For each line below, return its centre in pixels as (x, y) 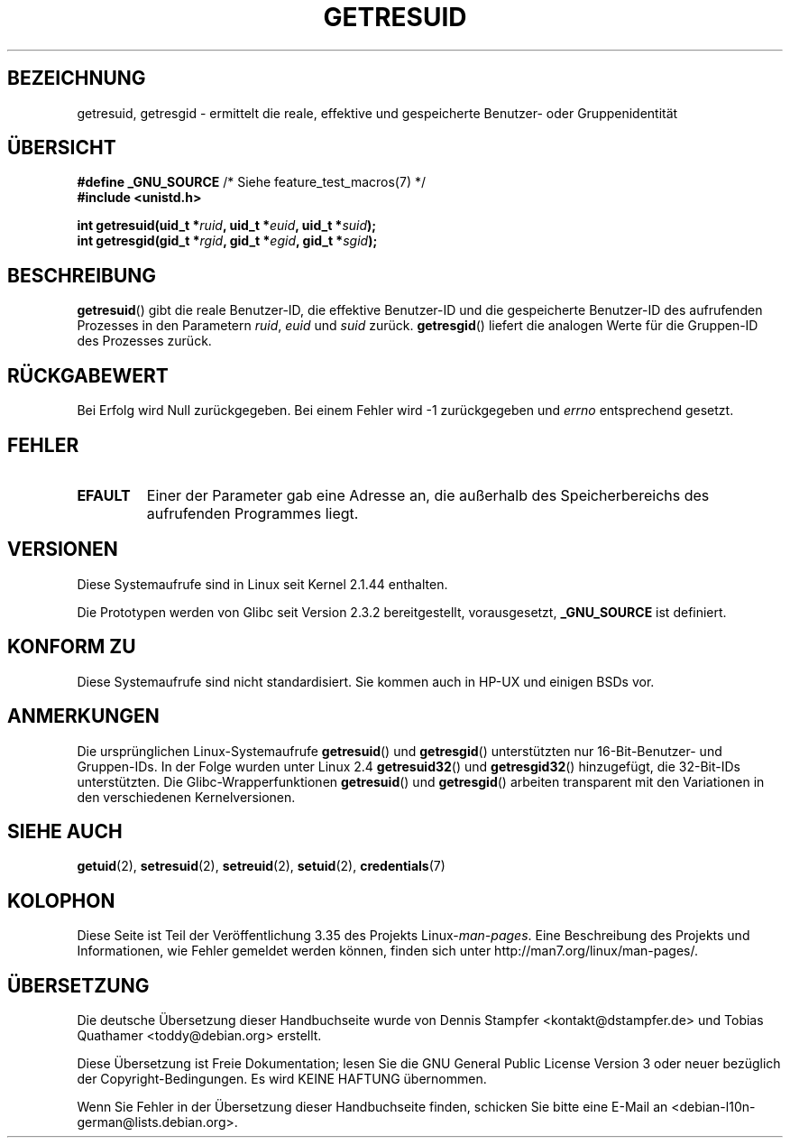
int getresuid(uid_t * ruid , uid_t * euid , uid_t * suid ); (227, 226)
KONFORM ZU (72, 647)
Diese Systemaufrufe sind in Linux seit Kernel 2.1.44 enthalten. (262, 584)
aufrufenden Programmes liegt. (253, 513)
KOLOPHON (61, 900)
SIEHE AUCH (65, 831)
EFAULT (104, 495)
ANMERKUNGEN (83, 716)
